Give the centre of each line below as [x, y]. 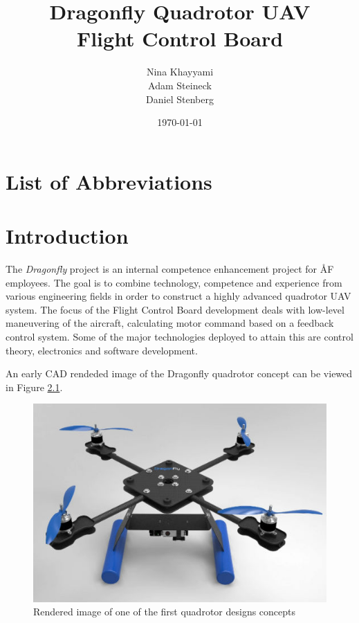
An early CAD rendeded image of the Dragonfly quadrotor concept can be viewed [179, 373]
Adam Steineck [180, 85]
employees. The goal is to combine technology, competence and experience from [174, 282]
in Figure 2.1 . [34, 387]
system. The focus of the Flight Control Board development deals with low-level [175, 309]
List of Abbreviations [109, 181]
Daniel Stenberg [180, 99]
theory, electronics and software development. [102, 350]
